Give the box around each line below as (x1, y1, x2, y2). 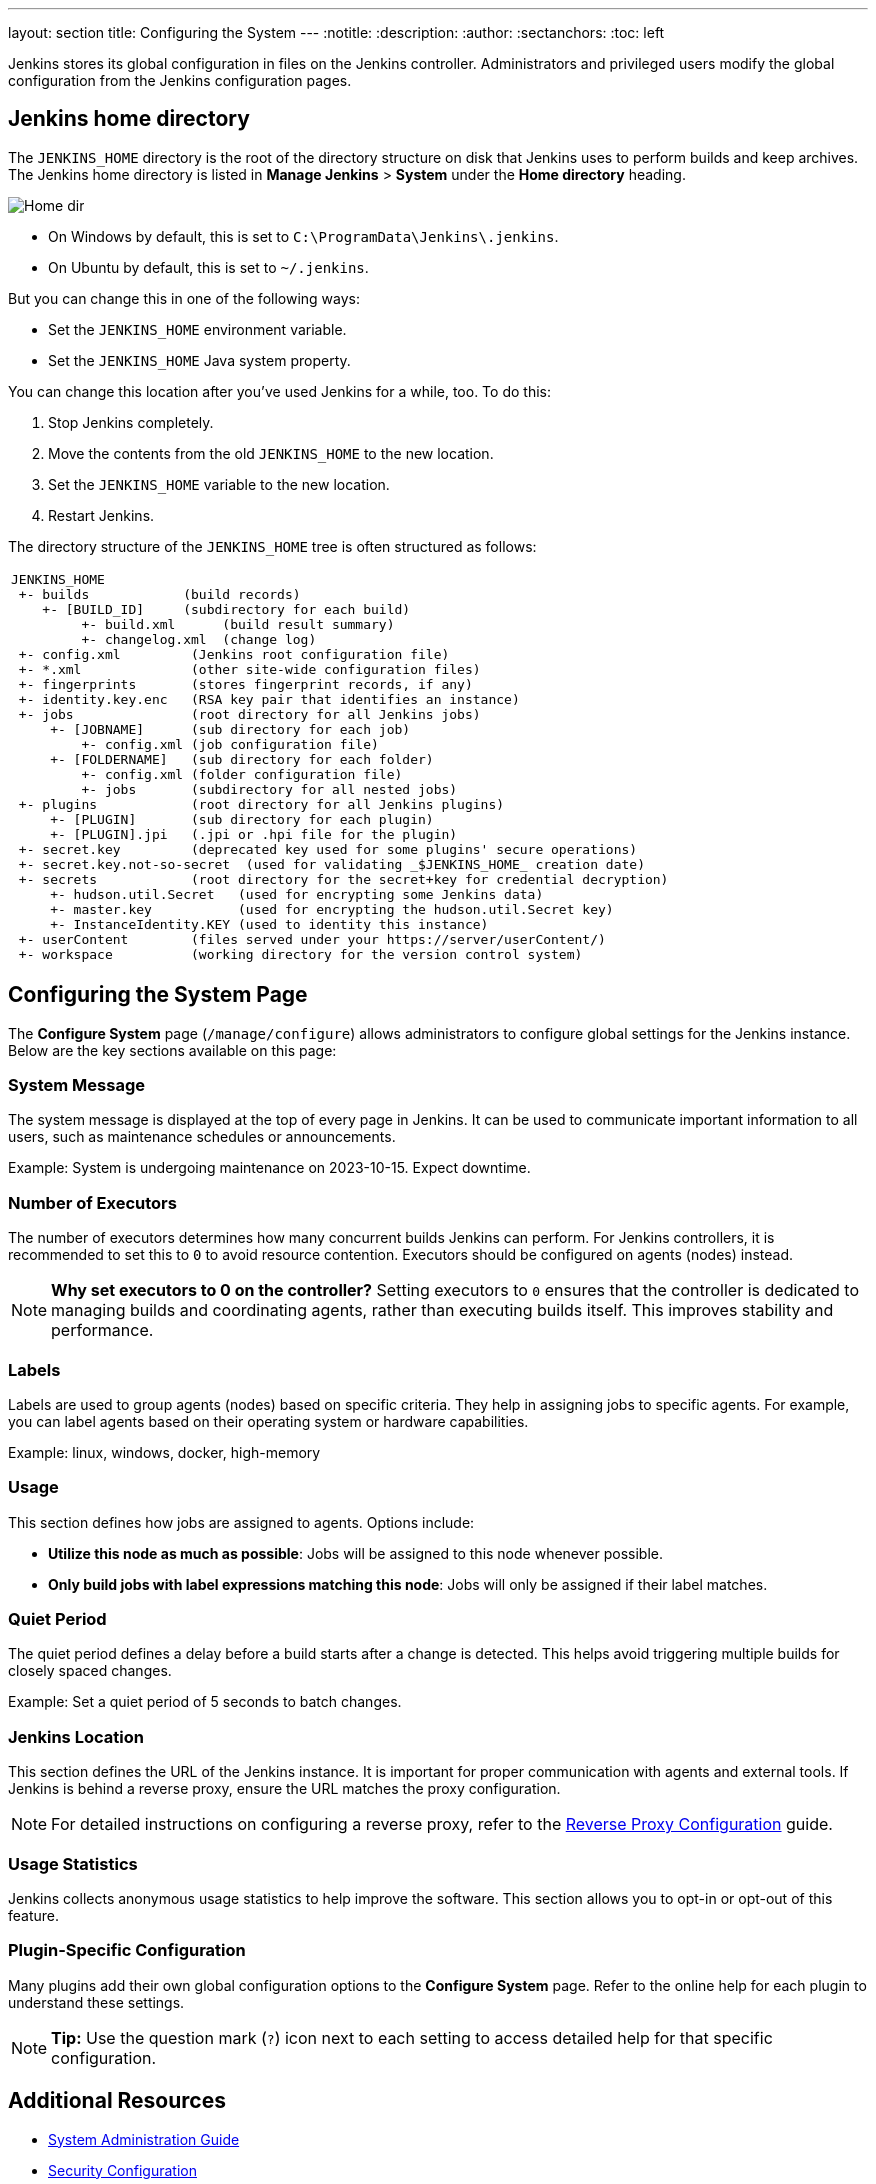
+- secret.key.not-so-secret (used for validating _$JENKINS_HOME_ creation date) (18, 856, 645, 872)
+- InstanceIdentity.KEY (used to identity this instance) (50, 916, 489, 932)
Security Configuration (48, 2161, 197, 2179)
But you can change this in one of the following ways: (8, 289, 361, 307)
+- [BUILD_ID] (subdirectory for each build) (42, 601, 411, 617)
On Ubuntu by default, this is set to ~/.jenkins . (48, 258, 369, 276)
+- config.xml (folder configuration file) (81, 766, 403, 782)
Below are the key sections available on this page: (8, 1041, 337, 1059)
